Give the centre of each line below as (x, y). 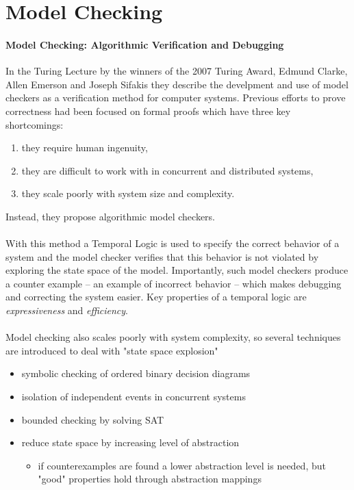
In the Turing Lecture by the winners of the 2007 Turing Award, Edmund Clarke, (177, 71)
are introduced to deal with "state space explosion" (112, 350)
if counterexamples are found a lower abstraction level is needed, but (182, 465)
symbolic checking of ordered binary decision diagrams (136, 373)
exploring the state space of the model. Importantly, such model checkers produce (177, 270)
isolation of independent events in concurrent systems (134, 397)
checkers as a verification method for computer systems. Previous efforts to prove (176, 98)
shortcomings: (35, 124)
